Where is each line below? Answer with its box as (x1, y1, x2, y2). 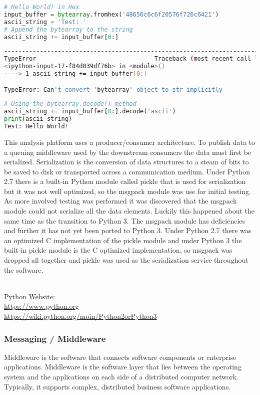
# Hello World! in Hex (4, 4, 79, 11)
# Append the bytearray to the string (4, 26, 133, 33)
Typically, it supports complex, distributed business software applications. (4, 381, 231, 391)
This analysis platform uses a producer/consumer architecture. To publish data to (4, 136, 255, 147)
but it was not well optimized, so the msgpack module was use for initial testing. (4, 185, 251, 196)
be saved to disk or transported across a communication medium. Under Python (4, 166, 250, 176)
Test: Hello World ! (4, 123, 68, 130)
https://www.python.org (4, 301, 79, 311)
